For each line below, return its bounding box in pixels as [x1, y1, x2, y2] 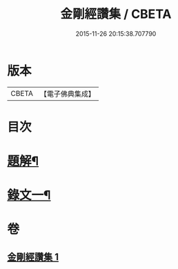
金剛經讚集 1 [7, 251, 59, 263]
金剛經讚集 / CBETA [60, 6, 172, 22]
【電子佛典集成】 [39, 89, 95, 99]
